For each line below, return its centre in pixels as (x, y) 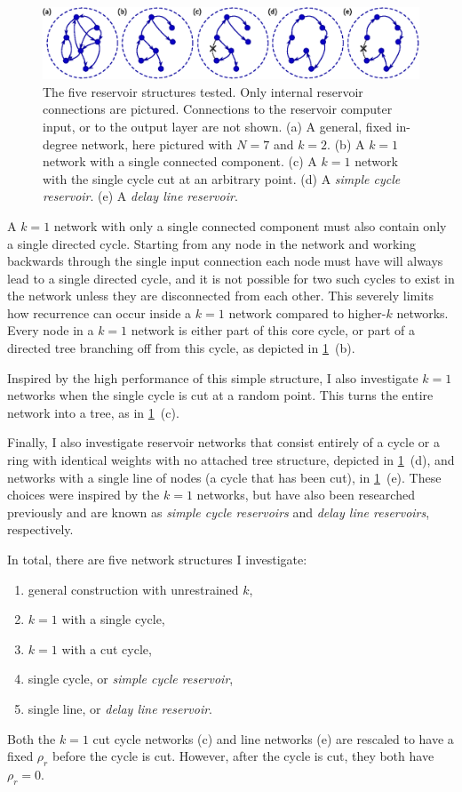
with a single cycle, (113, 619)
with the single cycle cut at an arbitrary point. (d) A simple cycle (222, 178)
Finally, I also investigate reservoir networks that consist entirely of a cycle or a (223, 442)
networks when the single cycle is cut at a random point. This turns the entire (220, 395)
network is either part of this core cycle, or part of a (273, 330)
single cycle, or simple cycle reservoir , (131, 679)
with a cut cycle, (107, 648)
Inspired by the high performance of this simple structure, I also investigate (213, 377)
